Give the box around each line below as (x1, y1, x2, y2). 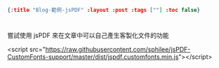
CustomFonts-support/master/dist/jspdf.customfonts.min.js (7, 53, 179, 61)
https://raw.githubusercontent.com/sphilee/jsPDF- (45, 46, 191, 54)
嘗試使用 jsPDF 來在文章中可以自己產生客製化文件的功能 (7, 32, 169, 40)
